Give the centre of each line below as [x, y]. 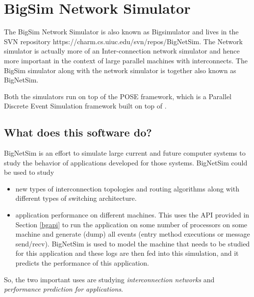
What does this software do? [78, 132]
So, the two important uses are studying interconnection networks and [109, 279]
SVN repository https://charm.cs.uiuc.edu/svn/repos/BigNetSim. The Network [123, 41]
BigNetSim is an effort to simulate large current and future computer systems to [125, 153]
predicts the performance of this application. [82, 263]
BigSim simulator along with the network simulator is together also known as [120, 70]
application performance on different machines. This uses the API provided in [132, 215]
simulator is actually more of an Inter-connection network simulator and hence [122, 51]
